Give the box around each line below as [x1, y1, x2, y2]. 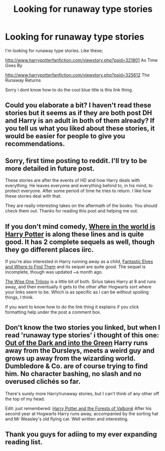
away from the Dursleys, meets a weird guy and [5, 347, 155, 355]
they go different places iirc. [5, 246, 94, 254]
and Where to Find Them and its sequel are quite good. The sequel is [5, 263, 146, 270]
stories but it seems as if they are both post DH [5, 109, 152, 117]
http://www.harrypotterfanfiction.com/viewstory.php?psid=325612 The [5, 72, 150, 78]
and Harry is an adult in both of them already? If [5, 117, 155, 125]
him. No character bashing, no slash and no [5, 369, 142, 378]
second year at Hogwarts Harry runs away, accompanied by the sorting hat [5, 410, 159, 416]
